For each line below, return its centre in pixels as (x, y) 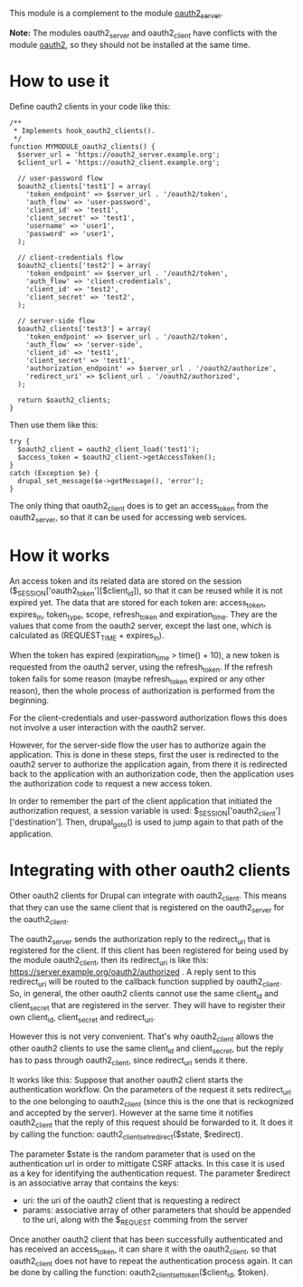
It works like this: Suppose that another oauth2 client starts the (126, 1080)
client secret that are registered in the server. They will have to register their (148, 1006)
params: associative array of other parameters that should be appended (156, 1210)
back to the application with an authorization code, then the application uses (152, 774)
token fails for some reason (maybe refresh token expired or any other (137, 680)
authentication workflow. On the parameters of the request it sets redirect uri (151, 1090)
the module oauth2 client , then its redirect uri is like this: (109, 961)
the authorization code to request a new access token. (111, 783)
